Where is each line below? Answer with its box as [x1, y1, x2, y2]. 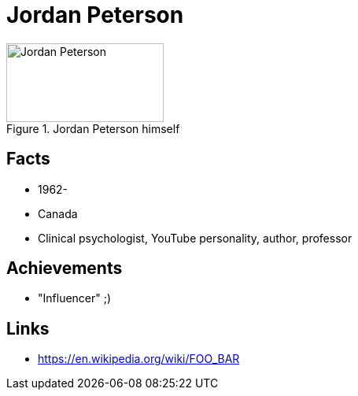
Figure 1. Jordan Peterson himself [6, 121, 180, 135]
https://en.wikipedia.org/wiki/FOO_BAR [38, 352, 240, 366]
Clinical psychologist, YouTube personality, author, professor [38, 231, 352, 245]
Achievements [6, 258, 123, 279]
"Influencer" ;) [38, 291, 112, 305]
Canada [38, 206, 78, 220]
